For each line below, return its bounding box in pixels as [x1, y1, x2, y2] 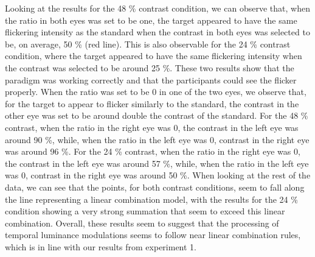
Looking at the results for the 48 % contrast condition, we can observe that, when [5, 2, 310, 14]
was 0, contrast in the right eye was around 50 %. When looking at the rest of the [5, 169, 311, 181]
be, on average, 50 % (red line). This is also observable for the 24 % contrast [5, 37, 291, 50]
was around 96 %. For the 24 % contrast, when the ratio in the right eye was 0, [5, 145, 300, 158]
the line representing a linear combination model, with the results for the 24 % [5, 192, 298, 205]
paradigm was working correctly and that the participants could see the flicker [5, 73, 297, 86]
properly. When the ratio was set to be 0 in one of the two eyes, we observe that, [5, 85, 306, 98]
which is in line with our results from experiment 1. [5, 240, 196, 253]
